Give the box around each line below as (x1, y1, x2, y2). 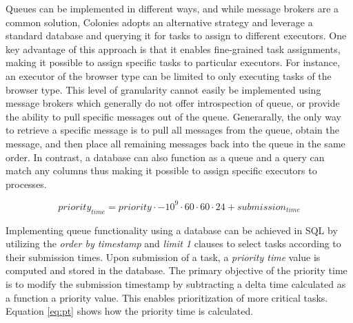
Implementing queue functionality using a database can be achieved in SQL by (6, 222, 338, 237)
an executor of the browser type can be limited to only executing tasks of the (6, 68, 332, 83)
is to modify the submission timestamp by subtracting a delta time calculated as (6, 276, 346, 291)
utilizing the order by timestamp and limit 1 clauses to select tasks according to (6, 236, 341, 251)
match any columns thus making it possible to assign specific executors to (6, 163, 317, 178)
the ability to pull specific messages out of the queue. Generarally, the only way (6, 109, 341, 123)
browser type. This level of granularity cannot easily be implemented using (6, 82, 321, 96)
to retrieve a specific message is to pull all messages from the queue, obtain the (6, 123, 339, 137)
